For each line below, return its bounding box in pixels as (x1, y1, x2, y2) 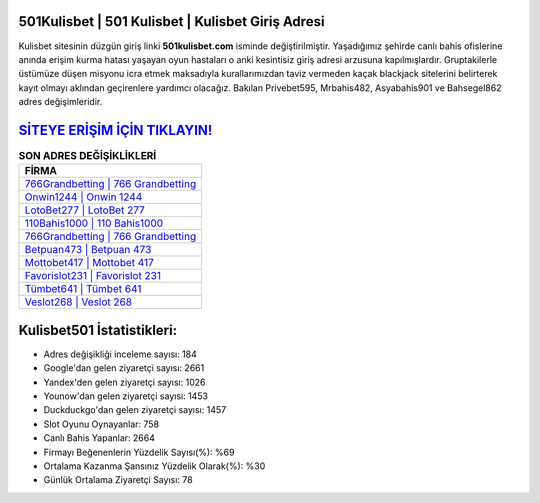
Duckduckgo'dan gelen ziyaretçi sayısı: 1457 (43, 404, 227, 416)
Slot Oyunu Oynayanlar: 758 (43, 418, 160, 430)
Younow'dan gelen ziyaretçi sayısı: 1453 (43, 390, 209, 402)
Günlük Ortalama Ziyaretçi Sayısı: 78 (43, 474, 194, 486)
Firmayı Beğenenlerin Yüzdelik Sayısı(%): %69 (43, 446, 235, 458)
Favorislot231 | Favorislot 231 (24, 269, 162, 283)
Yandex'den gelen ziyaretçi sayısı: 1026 (43, 376, 206, 388)
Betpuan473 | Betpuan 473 (24, 243, 152, 257)
